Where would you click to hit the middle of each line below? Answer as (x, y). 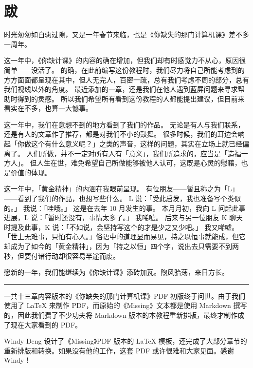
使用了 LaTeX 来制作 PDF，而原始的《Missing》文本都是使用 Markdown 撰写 (126, 305)
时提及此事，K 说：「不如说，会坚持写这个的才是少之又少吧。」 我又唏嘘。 (121, 227)
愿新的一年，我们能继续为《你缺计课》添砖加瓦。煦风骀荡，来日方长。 (116, 272)
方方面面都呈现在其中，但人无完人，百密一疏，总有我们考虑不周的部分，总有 (126, 79)
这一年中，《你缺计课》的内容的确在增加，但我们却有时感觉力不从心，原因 (121, 60)
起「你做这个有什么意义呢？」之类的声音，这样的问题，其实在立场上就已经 (123, 144)
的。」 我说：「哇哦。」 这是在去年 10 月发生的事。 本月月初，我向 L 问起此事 (125, 208)
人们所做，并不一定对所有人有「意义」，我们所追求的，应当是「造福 (134, 153)
